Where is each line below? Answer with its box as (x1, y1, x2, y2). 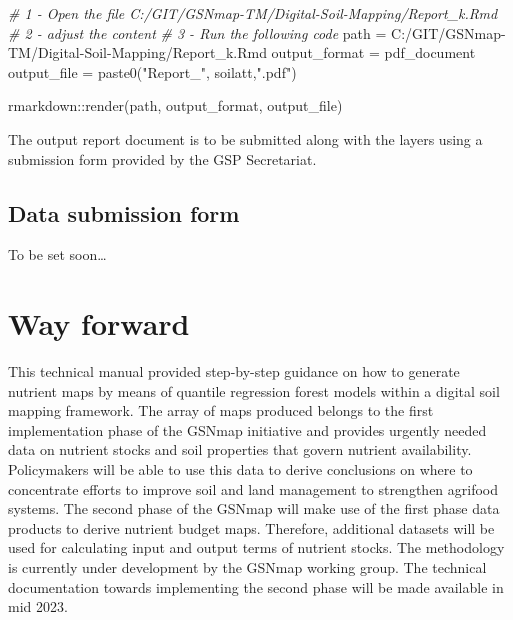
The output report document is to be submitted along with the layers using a (8, 128, 483, 149)
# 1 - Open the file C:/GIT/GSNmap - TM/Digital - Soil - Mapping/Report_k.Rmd (8, 3, 498, 23)
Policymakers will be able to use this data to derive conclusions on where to (8, 459, 473, 480)
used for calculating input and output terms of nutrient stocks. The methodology (8, 537, 505, 558)
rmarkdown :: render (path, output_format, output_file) (8, 95, 343, 116)
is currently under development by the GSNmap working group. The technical (8, 557, 487, 578)
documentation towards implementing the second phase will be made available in (8, 576, 504, 597)
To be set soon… (8, 244, 107, 265)
